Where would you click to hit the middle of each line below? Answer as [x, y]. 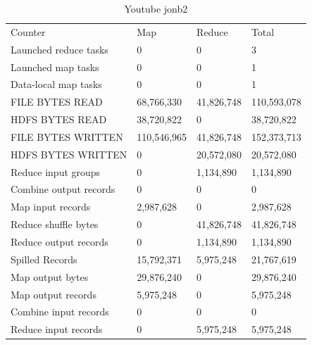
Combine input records [60, 312]
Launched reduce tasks [60, 49]
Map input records [51, 207]
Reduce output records [60, 241]
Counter [28, 31]
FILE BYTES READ [57, 102]
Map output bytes [50, 276]
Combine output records [63, 189]
